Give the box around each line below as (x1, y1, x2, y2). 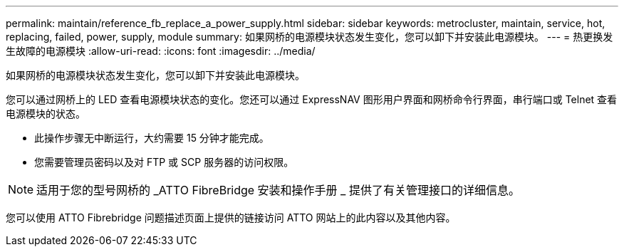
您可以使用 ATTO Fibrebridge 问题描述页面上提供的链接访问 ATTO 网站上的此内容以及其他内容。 (6, 211, 456, 224)
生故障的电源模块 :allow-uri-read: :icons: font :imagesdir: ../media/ (6, 45, 316, 57)
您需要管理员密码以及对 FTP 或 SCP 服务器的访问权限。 (34, 156, 294, 168)
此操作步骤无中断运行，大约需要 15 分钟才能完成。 (34, 132, 269, 144)
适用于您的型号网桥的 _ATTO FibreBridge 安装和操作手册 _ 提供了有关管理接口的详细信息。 (36, 183, 520, 197)
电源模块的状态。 (6, 107, 85, 120)
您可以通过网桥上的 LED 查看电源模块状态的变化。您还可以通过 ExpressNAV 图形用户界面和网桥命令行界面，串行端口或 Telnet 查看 (6, 93, 618, 105)
